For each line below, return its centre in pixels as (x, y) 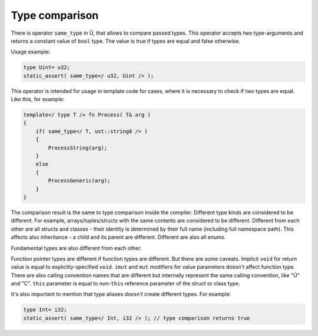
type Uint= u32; (47, 67)
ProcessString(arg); (78, 148)
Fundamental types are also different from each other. (76, 248)
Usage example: (31, 52)
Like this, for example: (38, 99)
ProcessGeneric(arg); (79, 181)
